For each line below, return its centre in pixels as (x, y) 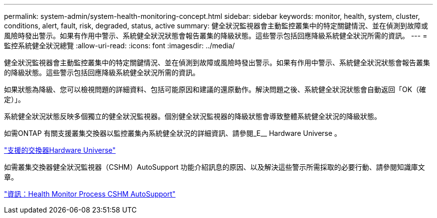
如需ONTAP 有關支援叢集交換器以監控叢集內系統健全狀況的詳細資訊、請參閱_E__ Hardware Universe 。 (173, 133)
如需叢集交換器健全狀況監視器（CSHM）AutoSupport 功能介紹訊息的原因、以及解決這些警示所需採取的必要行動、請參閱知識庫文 (215, 167)
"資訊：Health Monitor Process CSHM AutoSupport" (90, 194)
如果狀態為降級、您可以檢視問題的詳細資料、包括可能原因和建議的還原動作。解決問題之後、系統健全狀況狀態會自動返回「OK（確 (215, 89)
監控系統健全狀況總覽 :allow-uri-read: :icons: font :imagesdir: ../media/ (119, 46)
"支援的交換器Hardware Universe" (60, 150)
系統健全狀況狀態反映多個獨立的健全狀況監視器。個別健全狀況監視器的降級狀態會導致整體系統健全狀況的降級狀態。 (193, 116)
